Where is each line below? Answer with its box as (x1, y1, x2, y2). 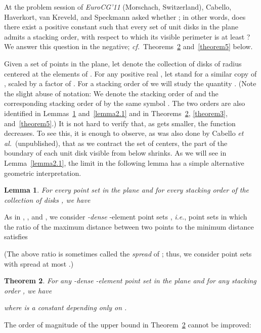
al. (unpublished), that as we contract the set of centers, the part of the (4, 137, 228, 148)
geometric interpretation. (4, 167, 81, 178)
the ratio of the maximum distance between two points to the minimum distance (4, 221, 254, 232)
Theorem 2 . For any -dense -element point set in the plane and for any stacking (4, 275, 256, 286)
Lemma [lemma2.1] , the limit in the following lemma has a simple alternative (4, 157, 244, 168)
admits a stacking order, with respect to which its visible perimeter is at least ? (4, 31, 250, 42)
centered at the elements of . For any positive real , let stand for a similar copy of (4, 68, 257, 79)
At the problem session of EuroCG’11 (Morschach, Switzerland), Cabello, (4, 2, 232, 12)
